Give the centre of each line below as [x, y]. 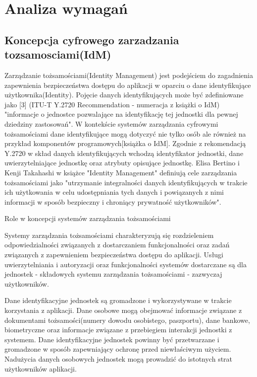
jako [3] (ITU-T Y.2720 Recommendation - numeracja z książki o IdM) [112, 104]
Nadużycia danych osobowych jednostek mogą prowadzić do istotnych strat [119, 359]
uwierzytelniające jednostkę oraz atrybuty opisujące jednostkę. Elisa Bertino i [122, 163]
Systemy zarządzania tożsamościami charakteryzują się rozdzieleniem [109, 235]
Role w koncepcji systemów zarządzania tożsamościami [88, 218]
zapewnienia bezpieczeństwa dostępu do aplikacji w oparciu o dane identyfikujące [128, 85]
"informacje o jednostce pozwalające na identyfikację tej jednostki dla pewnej [121, 114]
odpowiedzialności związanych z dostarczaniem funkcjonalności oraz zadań [117, 245]
